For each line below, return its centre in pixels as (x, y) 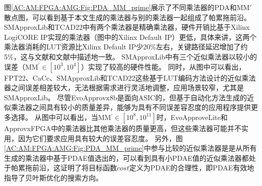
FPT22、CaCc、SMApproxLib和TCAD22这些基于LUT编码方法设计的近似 (123, 77)
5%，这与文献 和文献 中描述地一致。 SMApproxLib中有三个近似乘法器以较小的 (130, 56)
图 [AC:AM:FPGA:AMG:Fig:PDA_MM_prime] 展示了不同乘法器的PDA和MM (127, 7)
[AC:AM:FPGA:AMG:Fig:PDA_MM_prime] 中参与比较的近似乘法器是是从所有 (130, 148)
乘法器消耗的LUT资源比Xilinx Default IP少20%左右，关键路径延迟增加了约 (126, 47)
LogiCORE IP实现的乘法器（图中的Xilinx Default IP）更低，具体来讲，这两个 (130, 37)
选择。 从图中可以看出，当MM (61, 117)
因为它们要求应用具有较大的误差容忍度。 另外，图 (100, 138)
